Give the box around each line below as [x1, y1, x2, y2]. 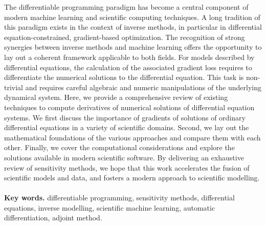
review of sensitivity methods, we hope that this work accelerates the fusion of [4, 162, 250, 173]
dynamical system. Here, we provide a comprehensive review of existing [4, 92, 228, 102]
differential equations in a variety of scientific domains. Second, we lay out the [4, 122, 249, 133]
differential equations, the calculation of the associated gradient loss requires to [4, 61, 252, 72]
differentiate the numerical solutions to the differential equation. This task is [4, 72, 244, 83]
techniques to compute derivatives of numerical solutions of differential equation [4, 101, 255, 112]
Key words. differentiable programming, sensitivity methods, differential [4, 192, 235, 203]
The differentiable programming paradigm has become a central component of [4, 2, 249, 12]
